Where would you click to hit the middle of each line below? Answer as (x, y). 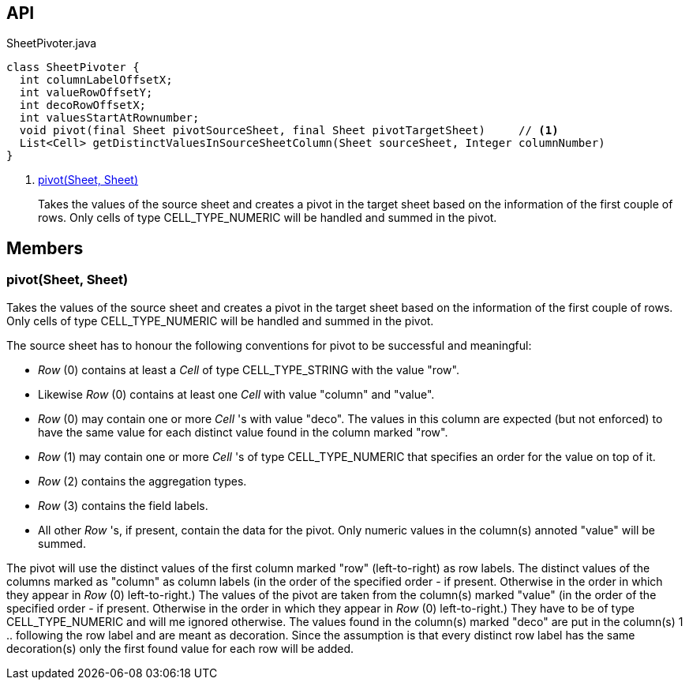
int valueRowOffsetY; (86, 93)
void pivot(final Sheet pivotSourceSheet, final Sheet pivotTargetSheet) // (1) (289, 131)
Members (45, 248)
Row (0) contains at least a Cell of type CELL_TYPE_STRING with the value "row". (249, 369)
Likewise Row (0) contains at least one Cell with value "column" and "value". (236, 394)
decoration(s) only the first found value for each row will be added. (180, 648)
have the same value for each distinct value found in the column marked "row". (243, 432)
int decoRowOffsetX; (83, 105)
